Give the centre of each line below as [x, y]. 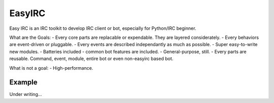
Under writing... [26, 94]
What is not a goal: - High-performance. [51, 68]
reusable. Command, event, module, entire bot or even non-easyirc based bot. [91, 59]
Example [23, 83]
